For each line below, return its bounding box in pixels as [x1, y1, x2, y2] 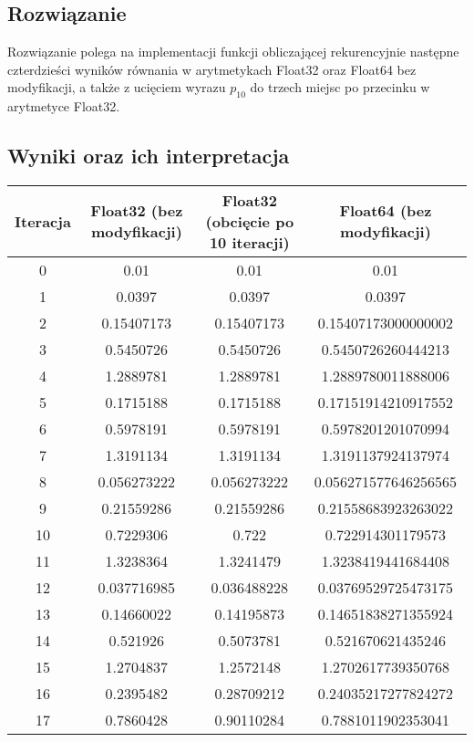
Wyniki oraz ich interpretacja [7, 141, 290, 170]
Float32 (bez [90, 200, 183, 222]
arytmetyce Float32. [7, 97, 120, 116]
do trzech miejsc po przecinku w [250, 78, 430, 97]
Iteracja [15, 210, 71, 232]
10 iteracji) [209, 231, 290, 253]
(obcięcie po [205, 210, 294, 232]
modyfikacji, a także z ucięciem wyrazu [7, 78, 226, 97]
